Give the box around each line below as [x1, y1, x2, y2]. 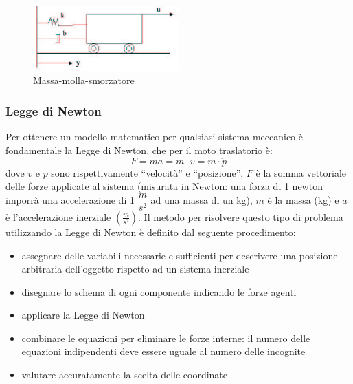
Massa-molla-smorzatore [33, 73, 135, 87]
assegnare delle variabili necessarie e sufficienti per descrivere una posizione [21, 248, 338, 262]
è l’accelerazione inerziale [5, 209, 111, 224]
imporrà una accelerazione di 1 [5, 193, 135, 207]
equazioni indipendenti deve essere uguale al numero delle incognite [21, 344, 306, 359]
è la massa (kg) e [267, 193, 339, 207]
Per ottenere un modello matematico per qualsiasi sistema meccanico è [5, 129, 303, 144]
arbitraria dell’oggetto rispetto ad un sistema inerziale [21, 262, 249, 276]
